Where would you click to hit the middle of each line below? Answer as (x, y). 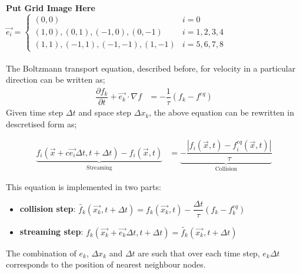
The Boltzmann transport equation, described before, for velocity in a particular (151, 68)
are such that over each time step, (199, 253)
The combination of (41, 253)
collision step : (48, 209)
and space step (105, 112)
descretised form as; (41, 124)
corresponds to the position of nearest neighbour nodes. (106, 264)
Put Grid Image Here (51, 8)
